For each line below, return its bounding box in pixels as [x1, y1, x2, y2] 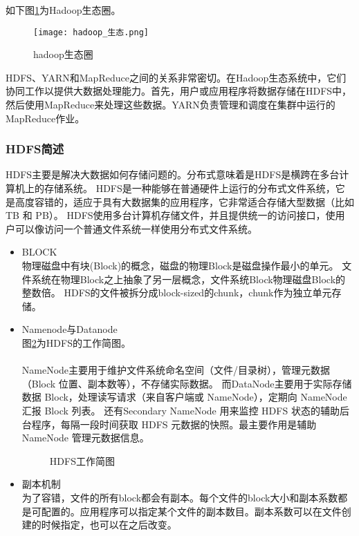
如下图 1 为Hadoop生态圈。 [6, 3, 121, 17]
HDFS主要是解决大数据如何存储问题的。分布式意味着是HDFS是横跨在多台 [6, 167, 340, 182]
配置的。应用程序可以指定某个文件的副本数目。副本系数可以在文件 [41, 504, 342, 518]
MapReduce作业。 [6, 111, 85, 125]
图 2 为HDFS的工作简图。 [21, 335, 131, 350]
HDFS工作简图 [49, 453, 115, 468]
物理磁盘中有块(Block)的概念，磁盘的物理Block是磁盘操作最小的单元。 [21, 258, 339, 272]
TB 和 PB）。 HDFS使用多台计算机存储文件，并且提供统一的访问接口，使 [6, 208, 335, 222]
